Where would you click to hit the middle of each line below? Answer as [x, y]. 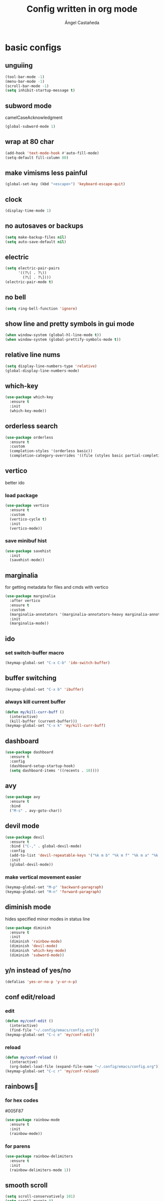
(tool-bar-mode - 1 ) [25, 77]
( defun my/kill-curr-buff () [35, 712]
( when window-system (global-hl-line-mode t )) [53, 335]
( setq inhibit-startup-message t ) [40, 91]
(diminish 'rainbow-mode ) [36, 941]
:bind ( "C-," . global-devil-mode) [46, 846]
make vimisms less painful [46, 173]
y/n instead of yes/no [38, 971]
